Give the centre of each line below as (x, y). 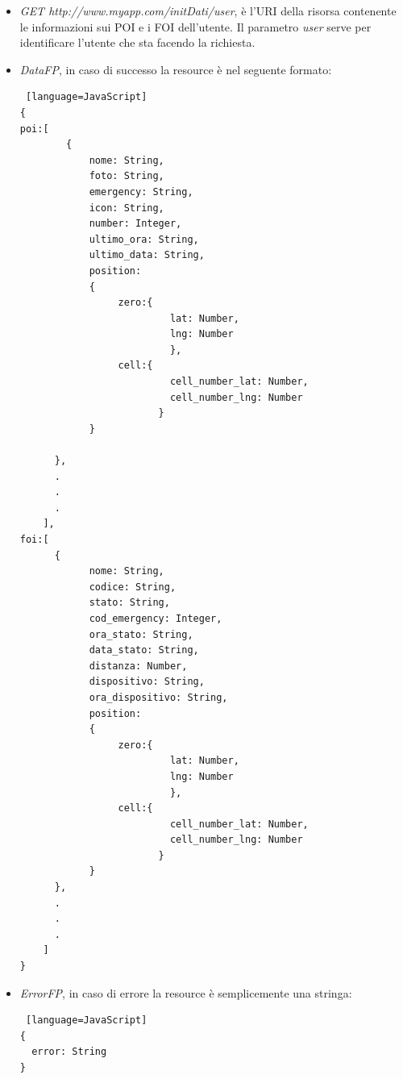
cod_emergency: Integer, (156, 618)
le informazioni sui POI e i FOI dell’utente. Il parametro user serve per (195, 26)
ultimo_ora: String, (144, 239)
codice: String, (133, 587)
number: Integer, (135, 224)
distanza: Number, (138, 666)
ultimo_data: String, (147, 255)
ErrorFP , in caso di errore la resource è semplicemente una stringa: (186, 992)
